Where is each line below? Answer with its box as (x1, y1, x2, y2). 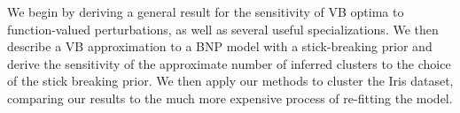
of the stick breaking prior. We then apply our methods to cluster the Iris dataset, (7, 72, 454, 90)
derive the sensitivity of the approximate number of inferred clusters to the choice (7, 54, 451, 72)
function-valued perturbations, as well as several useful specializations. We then (7, 19, 439, 38)
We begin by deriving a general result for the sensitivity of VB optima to (7, 3, 404, 20)
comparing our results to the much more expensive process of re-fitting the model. (7, 88, 453, 107)
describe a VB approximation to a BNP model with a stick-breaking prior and (7, 37, 433, 56)
